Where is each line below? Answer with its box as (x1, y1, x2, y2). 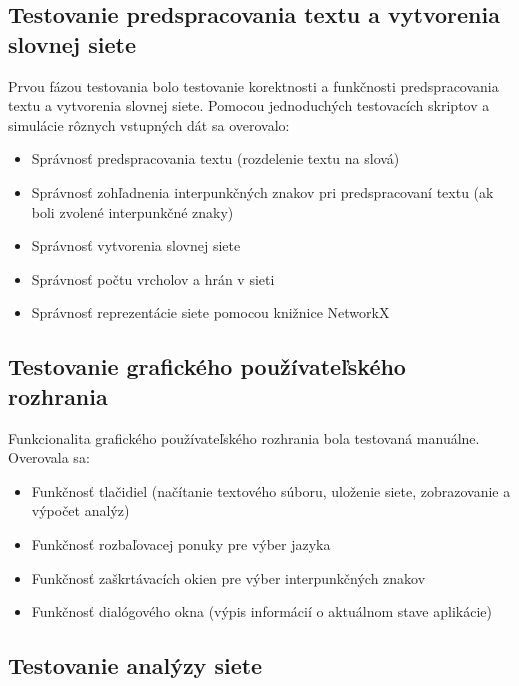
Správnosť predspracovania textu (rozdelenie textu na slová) (31, 148, 400, 169)
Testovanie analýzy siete (8, 650, 263, 681)
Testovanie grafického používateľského (8, 351, 406, 382)
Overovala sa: (8, 447, 90, 468)
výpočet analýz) (31, 500, 130, 521)
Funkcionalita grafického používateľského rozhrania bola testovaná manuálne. (8, 427, 480, 448)
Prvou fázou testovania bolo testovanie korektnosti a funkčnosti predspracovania (8, 75, 499, 96)
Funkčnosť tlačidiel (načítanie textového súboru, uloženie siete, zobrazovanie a (31, 480, 511, 501)
